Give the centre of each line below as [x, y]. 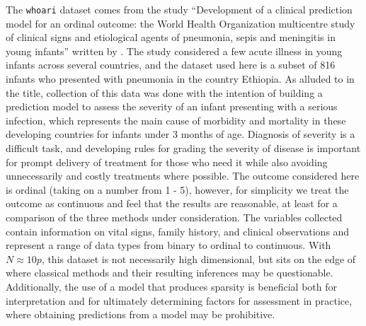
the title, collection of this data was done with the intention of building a [164, 92]
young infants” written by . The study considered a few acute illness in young [174, 51]
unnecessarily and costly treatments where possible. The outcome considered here [183, 176]
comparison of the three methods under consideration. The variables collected [174, 217]
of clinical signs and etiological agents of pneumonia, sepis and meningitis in [171, 37]
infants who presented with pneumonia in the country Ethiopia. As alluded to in [180, 79]
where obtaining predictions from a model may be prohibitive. [141, 314]
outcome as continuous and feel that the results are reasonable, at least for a [172, 203]
